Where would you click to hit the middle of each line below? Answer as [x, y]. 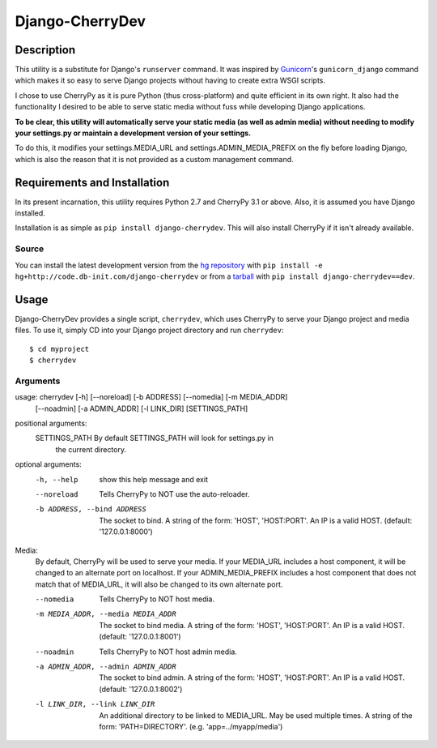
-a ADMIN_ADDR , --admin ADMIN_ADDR [106, 667]
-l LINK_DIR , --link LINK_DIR [95, 704]
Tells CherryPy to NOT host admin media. [168, 652]
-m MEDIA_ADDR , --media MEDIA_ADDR [106, 614]
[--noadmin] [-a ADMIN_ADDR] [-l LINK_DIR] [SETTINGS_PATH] [142, 408]
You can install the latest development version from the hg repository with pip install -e [169, 265]
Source [30, 249]
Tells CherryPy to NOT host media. [157, 599]
